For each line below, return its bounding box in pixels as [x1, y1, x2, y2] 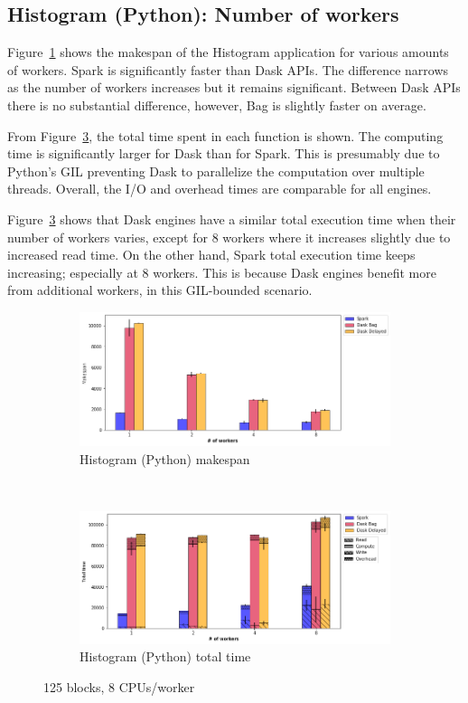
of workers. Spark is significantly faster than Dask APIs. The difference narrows [7, 60, 449, 79]
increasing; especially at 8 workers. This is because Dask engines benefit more [7, 262, 436, 281]
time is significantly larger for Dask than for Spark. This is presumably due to [7, 144, 440, 163]
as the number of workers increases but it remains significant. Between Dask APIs [7, 78, 461, 97]
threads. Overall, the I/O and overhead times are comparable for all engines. [7, 179, 432, 198]
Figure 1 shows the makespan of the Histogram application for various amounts [7, 43, 449, 62]
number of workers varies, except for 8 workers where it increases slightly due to [7, 227, 451, 246]
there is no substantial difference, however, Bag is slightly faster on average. [7, 95, 426, 114]
